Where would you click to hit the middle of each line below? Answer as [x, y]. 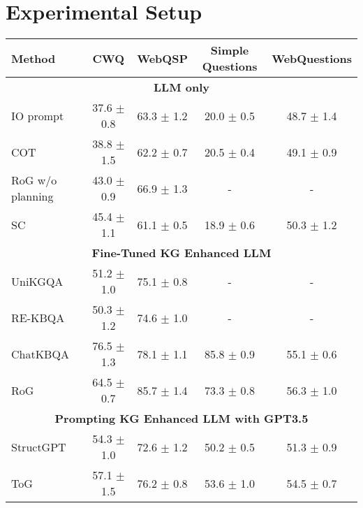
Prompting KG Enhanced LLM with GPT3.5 [181, 419]
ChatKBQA [40, 354]
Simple [230, 50]
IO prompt [38, 115]
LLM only [181, 87]
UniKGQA [37, 281]
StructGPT [39, 447]
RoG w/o [34, 180]
